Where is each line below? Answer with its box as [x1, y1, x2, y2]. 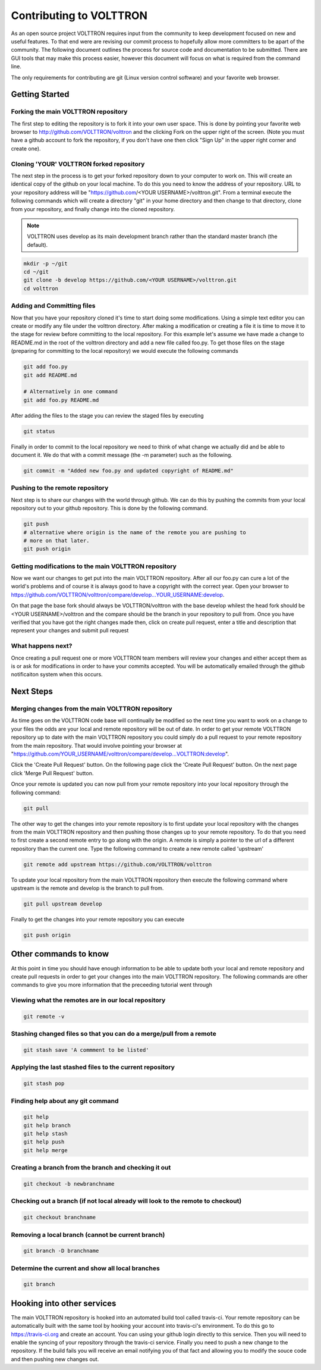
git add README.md [23, 372, 77, 378]
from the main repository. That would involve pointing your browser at [11, 742, 182, 749]
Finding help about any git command [11, 1096, 119, 1105]
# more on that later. [23, 537, 90, 544]
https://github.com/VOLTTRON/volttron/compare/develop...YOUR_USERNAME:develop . [11, 591, 225, 598]
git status [23, 428, 55, 434]
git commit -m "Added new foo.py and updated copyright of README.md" [23, 468, 234, 474]
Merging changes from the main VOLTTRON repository [11, 705, 172, 713]
